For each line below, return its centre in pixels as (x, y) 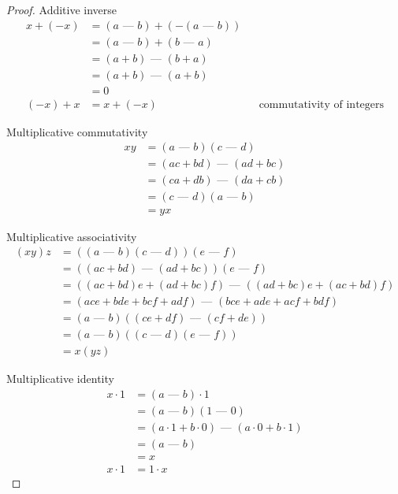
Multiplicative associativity (72, 236)
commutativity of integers (322, 104)
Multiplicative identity (60, 379)
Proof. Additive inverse (62, 9)
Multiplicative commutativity (77, 131)
